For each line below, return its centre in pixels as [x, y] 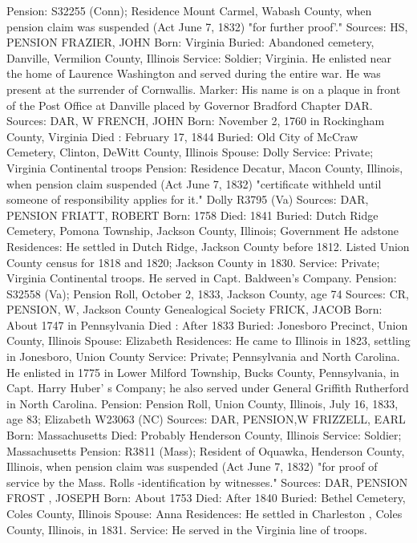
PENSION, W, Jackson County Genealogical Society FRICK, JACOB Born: [194, 309]
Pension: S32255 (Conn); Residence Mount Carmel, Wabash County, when [189, 10]
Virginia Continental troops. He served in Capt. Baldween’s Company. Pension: [202, 278]
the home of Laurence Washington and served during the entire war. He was [194, 73]
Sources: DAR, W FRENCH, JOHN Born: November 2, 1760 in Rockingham [196, 121]
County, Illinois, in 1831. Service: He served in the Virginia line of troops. [187, 529]
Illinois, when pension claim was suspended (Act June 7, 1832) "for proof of [192, 466]
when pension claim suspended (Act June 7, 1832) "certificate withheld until [194, 183]
